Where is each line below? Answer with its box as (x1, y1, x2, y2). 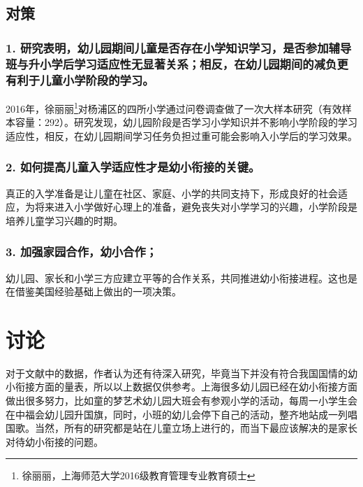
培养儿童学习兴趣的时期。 (6, 213, 123, 227)
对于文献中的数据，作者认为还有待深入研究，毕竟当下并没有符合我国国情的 (6, 365, 348, 380)
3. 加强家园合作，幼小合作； (6, 243, 158, 260)
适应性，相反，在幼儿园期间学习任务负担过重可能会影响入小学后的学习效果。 (6, 128, 357, 143)
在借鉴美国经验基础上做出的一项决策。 (6, 284, 181, 299)
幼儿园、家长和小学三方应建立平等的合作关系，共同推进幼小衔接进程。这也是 (6, 270, 357, 285)
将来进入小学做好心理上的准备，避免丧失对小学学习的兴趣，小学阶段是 (34, 199, 357, 214)
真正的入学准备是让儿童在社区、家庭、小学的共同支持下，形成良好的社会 (6, 185, 338, 200)
